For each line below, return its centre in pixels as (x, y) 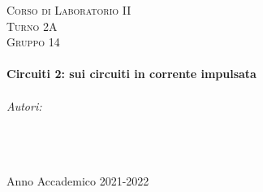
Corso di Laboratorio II (69, 10)
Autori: (24, 105)
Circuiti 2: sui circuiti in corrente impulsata (131, 74)
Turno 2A (32, 26)
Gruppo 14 (33, 42)
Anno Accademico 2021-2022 (78, 180)
